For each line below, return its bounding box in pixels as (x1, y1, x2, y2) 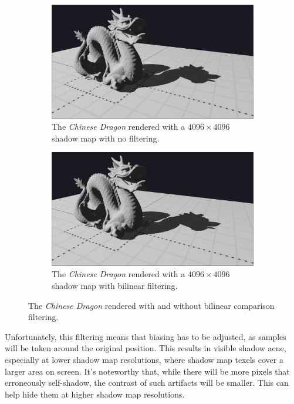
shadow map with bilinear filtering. (52, 279, 178, 291)
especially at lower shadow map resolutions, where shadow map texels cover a (5, 353, 283, 365)
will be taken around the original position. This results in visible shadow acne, (5, 342, 286, 354)
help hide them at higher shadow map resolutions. (5, 388, 185, 400)
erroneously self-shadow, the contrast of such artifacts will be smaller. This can (5, 376, 289, 389)
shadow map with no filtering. (52, 132, 160, 144)
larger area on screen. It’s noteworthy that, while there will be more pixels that (5, 365, 290, 377)
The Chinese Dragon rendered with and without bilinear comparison (28, 299, 275, 311)
